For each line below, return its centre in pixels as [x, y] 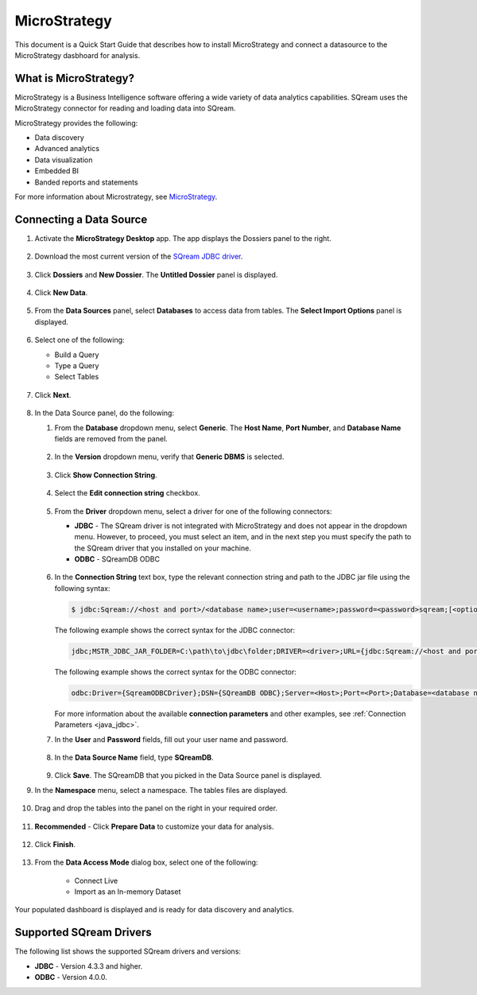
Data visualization [64, 160]
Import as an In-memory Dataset [128, 892]
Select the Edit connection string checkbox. [127, 493]
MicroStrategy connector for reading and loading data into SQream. [125, 108]
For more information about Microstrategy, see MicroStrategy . [116, 196]
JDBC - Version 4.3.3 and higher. [89, 966]
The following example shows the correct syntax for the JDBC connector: [175, 630]
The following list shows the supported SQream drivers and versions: [128, 951]
